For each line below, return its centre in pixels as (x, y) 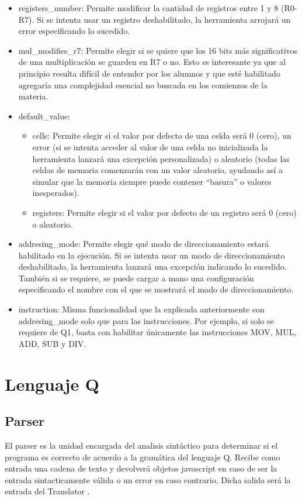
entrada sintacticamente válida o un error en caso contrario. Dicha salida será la (148, 479)
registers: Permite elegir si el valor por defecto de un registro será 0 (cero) (164, 212)
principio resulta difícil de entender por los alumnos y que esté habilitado (149, 73)
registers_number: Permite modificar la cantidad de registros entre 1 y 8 (148, 8)
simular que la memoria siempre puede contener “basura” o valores (152, 181)
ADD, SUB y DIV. (52, 343)
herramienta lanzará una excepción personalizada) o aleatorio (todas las (161, 158)
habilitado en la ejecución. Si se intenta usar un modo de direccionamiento (152, 255)
